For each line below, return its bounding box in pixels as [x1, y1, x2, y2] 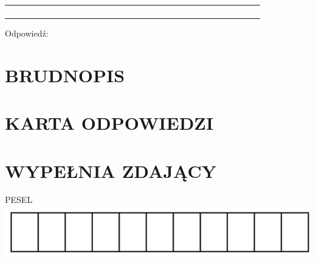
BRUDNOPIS [5, 62, 125, 87]
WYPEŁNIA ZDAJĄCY [5, 158, 217, 183]
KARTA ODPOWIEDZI [5, 110, 214, 135]
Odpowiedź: [5, 27, 49, 39]
